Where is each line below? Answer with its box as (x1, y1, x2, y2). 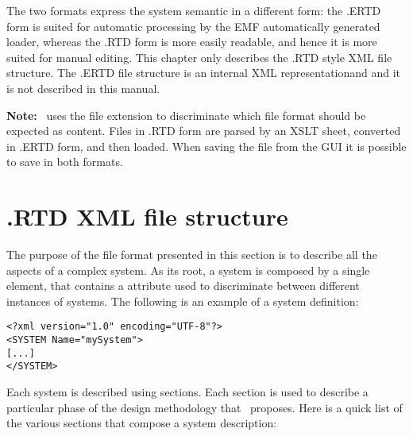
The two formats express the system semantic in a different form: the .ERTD (6, 2, 381, 18)
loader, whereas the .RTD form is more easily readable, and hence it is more (6, 33, 377, 50)
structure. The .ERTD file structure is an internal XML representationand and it (6, 64, 401, 81)
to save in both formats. (6, 153, 123, 170)
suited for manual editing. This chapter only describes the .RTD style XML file (6, 48, 392, 65)
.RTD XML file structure (6, 200, 288, 233)
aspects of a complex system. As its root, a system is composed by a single (6, 261, 370, 278)
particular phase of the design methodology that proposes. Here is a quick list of (6, 399, 403, 415)
